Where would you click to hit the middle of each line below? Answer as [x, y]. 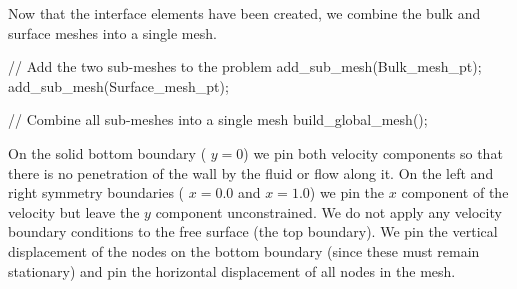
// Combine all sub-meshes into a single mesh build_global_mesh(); [218, 119]
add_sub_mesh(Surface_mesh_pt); [118, 85]
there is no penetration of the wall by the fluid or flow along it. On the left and [251, 172]
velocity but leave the [74, 211]
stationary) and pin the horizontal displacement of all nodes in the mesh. [232, 270]
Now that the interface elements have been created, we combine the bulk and [244, 13]
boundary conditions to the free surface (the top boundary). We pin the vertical [253, 231]
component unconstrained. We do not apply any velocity [328, 211]
